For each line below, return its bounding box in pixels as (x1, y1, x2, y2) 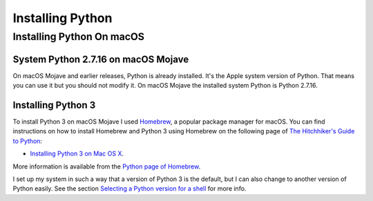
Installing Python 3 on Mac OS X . (30, 149, 124, 158)
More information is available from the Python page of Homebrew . (12, 162, 201, 171)
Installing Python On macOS (12, 30, 145, 43)
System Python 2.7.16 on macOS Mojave (12, 53, 189, 65)
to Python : (12, 137, 43, 145)
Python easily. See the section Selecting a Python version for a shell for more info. (12, 184, 247, 193)
